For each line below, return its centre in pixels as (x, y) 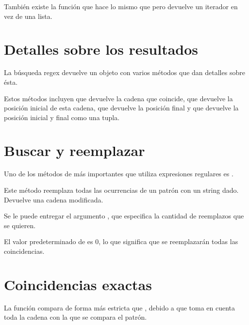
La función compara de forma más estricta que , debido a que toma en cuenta (120, 307)
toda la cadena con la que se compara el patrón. (75, 317)
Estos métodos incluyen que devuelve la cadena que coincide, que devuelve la (118, 98)
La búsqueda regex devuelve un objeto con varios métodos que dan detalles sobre (124, 72)
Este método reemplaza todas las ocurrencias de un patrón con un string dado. (121, 190)
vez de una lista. (28, 16)
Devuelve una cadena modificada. (54, 199)
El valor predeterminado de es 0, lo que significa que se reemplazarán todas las (121, 241)
